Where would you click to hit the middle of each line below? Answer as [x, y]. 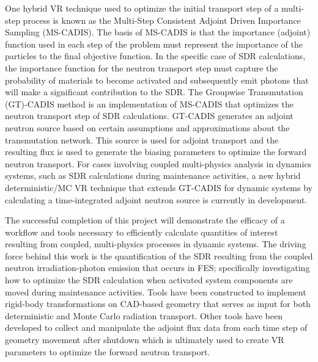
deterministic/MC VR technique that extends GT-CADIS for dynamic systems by [159, 187]
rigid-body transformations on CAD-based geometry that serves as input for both [158, 304]
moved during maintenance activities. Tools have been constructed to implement [156, 291]
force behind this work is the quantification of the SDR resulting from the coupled [159, 255]
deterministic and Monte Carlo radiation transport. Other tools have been [144, 315]
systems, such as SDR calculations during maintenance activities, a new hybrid [153, 176]
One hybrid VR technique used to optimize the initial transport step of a [142, 8]
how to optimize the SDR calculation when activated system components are [149, 280]
